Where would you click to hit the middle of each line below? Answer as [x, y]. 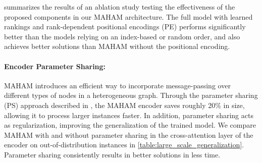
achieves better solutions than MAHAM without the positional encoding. [117, 46]
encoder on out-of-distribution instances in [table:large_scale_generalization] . [124, 145]
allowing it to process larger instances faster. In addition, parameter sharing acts [129, 115]
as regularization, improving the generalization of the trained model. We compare [130, 125]
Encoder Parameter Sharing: [55, 66]
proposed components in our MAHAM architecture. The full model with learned [128, 16]
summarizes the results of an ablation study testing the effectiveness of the [120, 7]
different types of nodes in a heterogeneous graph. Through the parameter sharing [131, 95]
